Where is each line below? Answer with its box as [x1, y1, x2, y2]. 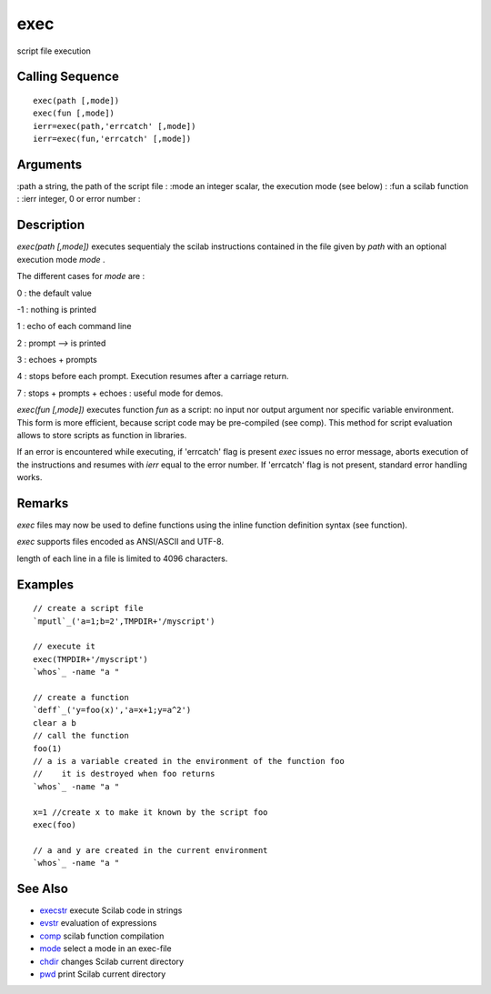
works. [16, 472, 43, 483]
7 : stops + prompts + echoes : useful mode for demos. [16, 387, 224, 398]
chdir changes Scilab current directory [39, 956, 185, 967]
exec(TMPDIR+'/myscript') [33, 654, 149, 664]
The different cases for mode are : [16, 271, 145, 282]
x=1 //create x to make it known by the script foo [33, 807, 268, 818]
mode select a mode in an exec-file [39, 943, 172, 954]
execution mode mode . [16, 254, 105, 265]
